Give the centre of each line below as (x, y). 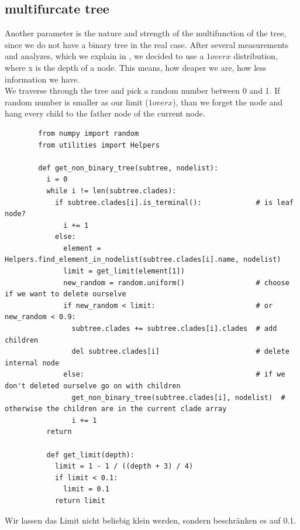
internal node (32, 363)
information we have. (42, 79)
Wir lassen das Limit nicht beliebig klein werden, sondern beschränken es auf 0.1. (151, 520)
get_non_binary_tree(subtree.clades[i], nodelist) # (178, 397)
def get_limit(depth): (90, 455)
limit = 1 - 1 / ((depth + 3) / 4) (124, 466)
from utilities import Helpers (99, 145)
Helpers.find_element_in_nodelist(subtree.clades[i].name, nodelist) (143, 260)
